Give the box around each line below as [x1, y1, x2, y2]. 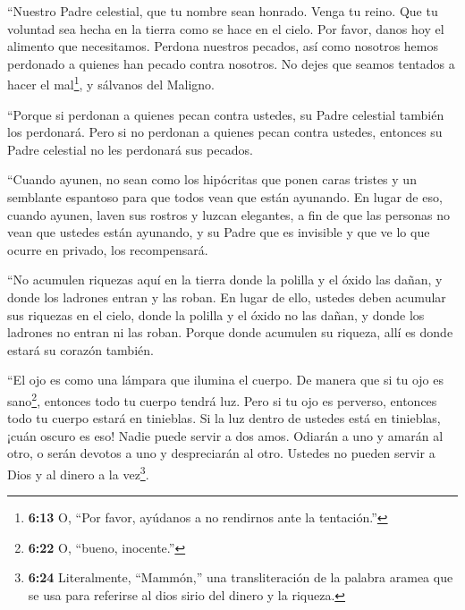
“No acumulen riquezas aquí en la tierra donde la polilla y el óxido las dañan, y [7, 270, 443, 289]
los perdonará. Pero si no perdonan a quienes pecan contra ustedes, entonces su [7, 123, 443, 141]
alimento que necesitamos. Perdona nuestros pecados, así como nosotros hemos [7, 37, 438, 55]
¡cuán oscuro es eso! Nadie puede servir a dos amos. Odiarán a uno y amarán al [7, 426, 444, 445]
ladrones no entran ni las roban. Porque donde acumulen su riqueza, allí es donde [7, 323, 453, 342]
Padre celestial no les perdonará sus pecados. [7, 140, 253, 158]
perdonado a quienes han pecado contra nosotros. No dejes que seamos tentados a [7, 54, 455, 72]
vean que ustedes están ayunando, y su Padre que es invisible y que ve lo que [7, 223, 430, 241]
